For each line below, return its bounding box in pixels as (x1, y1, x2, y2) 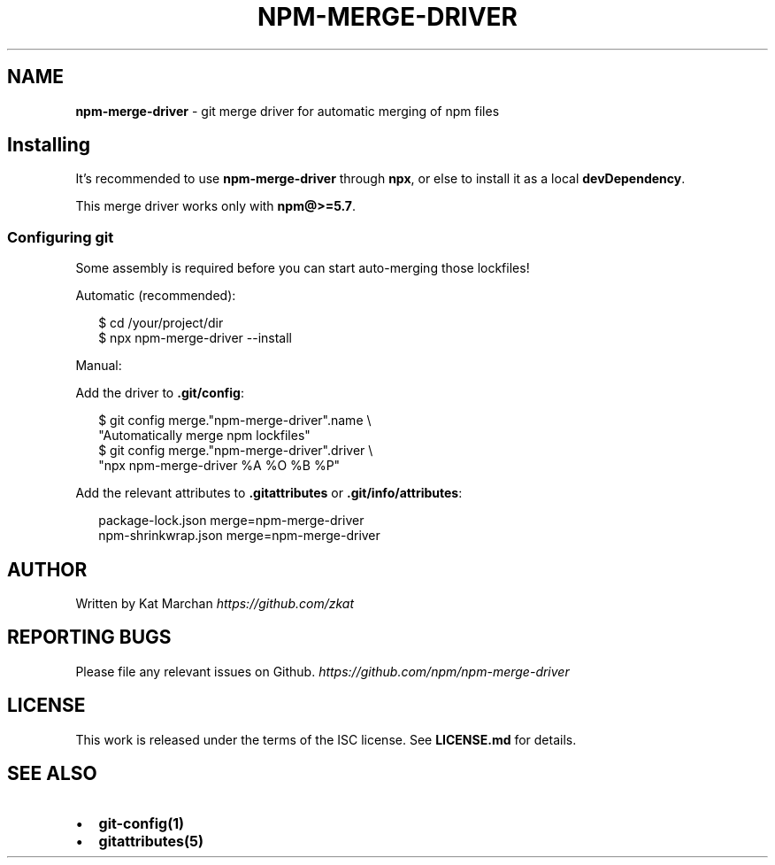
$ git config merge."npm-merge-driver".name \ (98, 413, 372, 429)
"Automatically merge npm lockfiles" (98, 428, 311, 444)
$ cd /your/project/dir (98, 315, 224, 331)
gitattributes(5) (98, 831, 203, 850)
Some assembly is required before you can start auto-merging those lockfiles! (75, 260, 530, 276)
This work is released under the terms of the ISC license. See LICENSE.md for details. (75, 731, 577, 747)
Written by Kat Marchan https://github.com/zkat (75, 596, 354, 612)
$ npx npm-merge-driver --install (98, 330, 292, 346)
